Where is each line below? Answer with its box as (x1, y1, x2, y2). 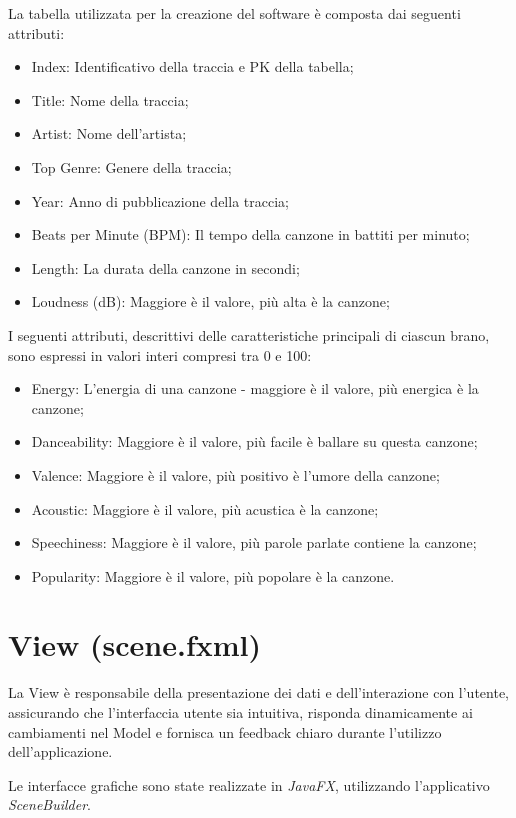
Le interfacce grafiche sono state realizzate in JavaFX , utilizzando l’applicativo (8, 774, 490, 795)
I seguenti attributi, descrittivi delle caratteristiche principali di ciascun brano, (8, 324, 490, 345)
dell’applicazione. (8, 741, 113, 762)
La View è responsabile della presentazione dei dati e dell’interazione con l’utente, (8, 682, 510, 703)
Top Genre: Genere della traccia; (31, 156, 232, 177)
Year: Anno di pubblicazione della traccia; (31, 190, 289, 211)
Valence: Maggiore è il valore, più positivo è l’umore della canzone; (31, 464, 440, 485)
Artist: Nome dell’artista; (31, 123, 187, 144)
